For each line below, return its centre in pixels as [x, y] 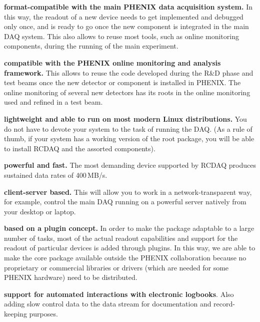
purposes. [43, 314]
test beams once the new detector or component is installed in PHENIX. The [122, 82]
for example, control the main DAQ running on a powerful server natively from [125, 202]
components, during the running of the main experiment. [91, 46]
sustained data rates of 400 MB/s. [56, 175]
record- [224, 304]
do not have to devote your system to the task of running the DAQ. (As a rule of [128, 128]
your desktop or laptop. [40, 211]
